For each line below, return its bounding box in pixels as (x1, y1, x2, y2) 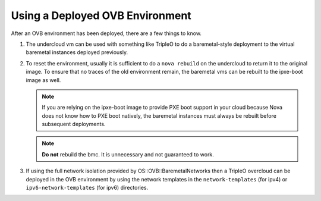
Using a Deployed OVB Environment (11, 9, 191, 22)
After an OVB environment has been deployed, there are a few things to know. (11, 30, 202, 37)
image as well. (26, 76, 61, 83)
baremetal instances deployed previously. (26, 49, 128, 56)
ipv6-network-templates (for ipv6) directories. (26, 184, 149, 191)
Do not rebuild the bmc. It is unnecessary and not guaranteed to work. (42, 150, 214, 158)
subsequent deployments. (42, 121, 106, 128)
